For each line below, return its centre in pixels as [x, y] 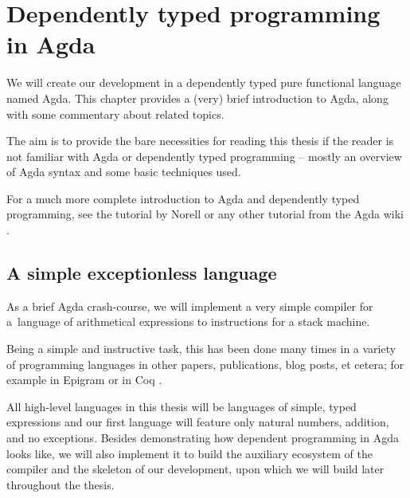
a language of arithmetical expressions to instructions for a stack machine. [188, 322]
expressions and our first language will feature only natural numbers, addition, [198, 422]
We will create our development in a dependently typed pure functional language [204, 82]
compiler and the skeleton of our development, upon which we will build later [195, 469]
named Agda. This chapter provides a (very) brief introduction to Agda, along [197, 98]
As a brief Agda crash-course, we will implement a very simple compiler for [190, 306]
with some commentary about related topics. [115, 114]
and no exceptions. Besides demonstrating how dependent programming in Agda [203, 438]
